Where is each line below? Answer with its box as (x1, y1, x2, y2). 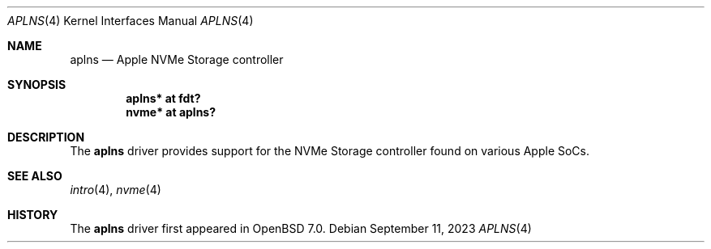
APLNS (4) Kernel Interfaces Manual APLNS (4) (7, 14, 254, 27)
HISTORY (7, 208, 58, 222)
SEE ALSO (7, 169, 62, 183)
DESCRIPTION (7, 130, 85, 144)
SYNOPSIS (7, 78, 66, 91)
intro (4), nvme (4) (70, 183, 161, 196)
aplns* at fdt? (126, 91, 201, 105)
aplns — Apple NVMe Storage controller (70, 53, 284, 66)
